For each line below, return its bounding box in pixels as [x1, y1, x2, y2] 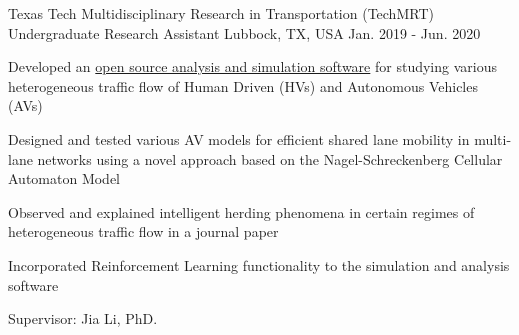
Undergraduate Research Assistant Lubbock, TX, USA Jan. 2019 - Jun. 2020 [8, 22, 481, 43]
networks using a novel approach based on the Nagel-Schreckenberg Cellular [37, 148, 503, 169]
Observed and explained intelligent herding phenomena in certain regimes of [8, 201, 475, 222]
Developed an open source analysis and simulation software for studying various [8, 56, 497, 77]
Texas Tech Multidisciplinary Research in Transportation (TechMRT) [8, 3, 434, 23]
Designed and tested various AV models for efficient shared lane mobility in [8, 128, 470, 149]
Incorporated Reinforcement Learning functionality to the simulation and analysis [8, 254, 510, 275]
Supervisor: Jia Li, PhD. [8, 308, 158, 329]
